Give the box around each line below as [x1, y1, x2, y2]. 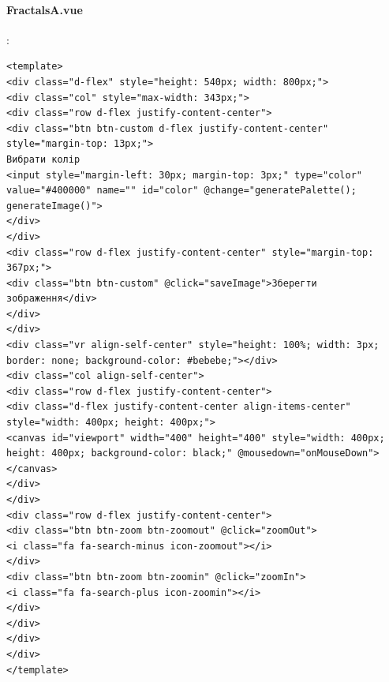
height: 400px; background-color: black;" [6, 448, 233, 459]
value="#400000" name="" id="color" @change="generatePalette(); [6, 185, 357, 197]
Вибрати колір [6, 153, 80, 165]
